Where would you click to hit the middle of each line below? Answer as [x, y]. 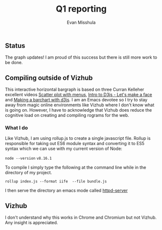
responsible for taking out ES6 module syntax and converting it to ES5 [75, 144]
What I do [16, 128]
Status [15, 45]
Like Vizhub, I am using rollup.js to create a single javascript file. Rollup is [78, 138]
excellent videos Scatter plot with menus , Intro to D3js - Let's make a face [79, 95]
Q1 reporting [81, 9]
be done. [14, 63]
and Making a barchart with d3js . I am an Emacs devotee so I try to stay [76, 100]
